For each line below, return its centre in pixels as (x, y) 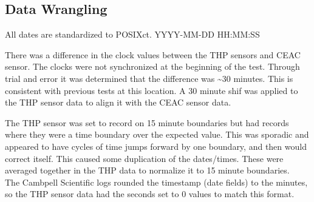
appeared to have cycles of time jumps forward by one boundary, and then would (156, 146)
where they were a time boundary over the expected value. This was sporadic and (157, 134)
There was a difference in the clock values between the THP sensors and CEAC (153, 54)
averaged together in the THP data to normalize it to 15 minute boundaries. (147, 170)
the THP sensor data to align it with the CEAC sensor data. (118, 102)
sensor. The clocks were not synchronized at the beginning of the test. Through (152, 66)
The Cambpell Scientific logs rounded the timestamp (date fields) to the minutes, (156, 182)
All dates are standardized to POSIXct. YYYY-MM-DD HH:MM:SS (132, 34)
